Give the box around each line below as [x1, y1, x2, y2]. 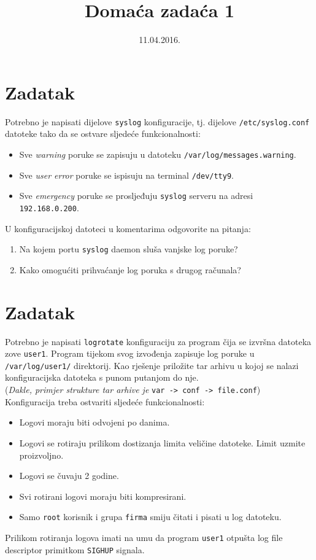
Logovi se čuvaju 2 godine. [19, 469, 119, 482]
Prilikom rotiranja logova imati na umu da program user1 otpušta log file [5, 531, 283, 543]
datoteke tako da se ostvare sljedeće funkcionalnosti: [5, 127, 201, 140]
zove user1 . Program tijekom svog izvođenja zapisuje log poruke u [5, 347, 255, 360]
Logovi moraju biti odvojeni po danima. [19, 416, 170, 429]
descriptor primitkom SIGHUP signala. [5, 543, 145, 556]
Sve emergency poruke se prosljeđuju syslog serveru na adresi [19, 189, 253, 202]
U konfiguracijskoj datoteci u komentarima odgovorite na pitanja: [5, 222, 251, 235]
